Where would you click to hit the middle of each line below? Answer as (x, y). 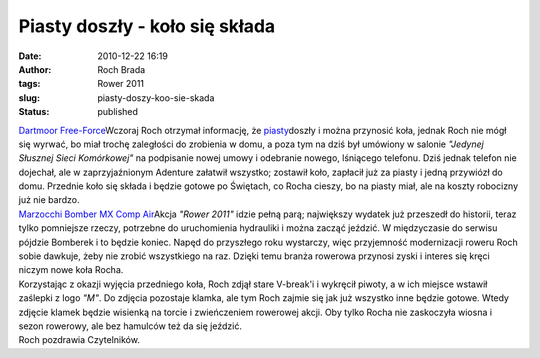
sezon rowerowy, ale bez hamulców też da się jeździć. (130, 326)
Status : (34, 112)
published (118, 112)
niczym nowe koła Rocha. (71, 270)
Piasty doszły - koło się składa (147, 26)
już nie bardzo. (49, 200)
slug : (29, 97)
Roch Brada (121, 69)
